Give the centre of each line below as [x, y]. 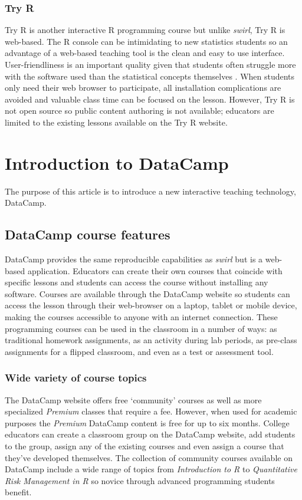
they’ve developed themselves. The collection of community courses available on [149, 457]
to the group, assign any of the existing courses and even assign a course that [145, 446]
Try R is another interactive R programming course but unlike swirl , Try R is [145, 30]
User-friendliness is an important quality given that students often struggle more [150, 64]
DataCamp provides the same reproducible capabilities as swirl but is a [134, 259]
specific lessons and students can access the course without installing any [137, 282]
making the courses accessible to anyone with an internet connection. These [141, 317]
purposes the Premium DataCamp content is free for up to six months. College [147, 422]
